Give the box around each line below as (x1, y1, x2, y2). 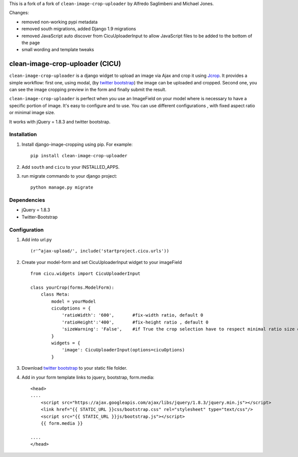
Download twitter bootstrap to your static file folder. (21, 365, 128, 371)
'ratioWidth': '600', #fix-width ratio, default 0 (62, 313, 204, 318)
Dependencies (9, 196, 46, 203)
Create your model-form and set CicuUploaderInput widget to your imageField (21, 259, 182, 265)
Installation (9, 131, 37, 138)
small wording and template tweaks (21, 47, 94, 53)
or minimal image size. (9, 110, 56, 116)
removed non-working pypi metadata (21, 19, 98, 25)
